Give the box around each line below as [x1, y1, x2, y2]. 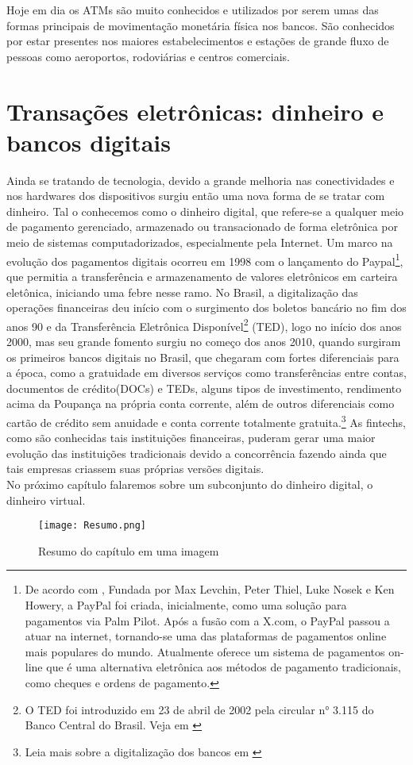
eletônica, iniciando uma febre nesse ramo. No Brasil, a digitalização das [6, 283, 358, 300]
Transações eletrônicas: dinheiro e [6, 94, 384, 127]
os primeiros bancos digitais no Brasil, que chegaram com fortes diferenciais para [6, 348, 399, 365]
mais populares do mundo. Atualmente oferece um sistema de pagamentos [25, 643, 385, 659]
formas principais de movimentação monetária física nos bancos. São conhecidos [6, 17, 395, 33]
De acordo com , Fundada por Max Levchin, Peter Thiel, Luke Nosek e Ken [25, 581, 395, 598]
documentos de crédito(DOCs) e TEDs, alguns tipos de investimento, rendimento [6, 379, 402, 396]
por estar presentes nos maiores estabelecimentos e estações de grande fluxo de [6, 33, 389, 49]
